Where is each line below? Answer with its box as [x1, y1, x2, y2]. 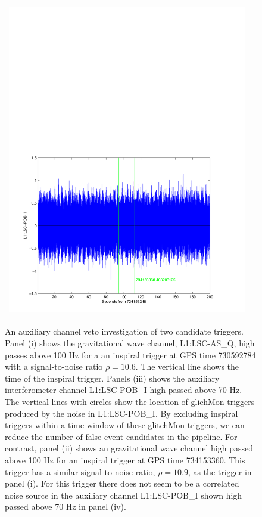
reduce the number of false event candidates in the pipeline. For [5, 430, 238, 442]
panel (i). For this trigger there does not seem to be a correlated [5, 477, 239, 490]
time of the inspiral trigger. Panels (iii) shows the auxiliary [5, 372, 220, 384]
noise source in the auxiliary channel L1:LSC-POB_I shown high [5, 488, 242, 501]
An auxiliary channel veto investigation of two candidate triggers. [5, 325, 244, 338]
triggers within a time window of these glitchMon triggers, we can [5, 419, 245, 431]
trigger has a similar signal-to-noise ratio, [5, 465, 155, 478]
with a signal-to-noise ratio [5, 360, 103, 373]
